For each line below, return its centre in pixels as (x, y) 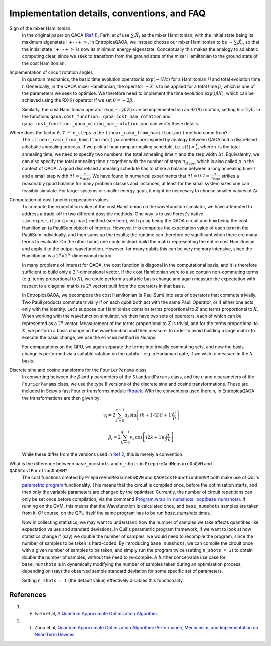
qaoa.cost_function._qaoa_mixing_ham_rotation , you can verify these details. (110, 123)
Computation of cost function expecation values (59, 200)
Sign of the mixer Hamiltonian (40, 28)
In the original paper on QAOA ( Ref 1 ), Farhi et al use (76, 35)
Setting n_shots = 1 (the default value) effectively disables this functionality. (103, 580)
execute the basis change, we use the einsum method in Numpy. (89, 337)
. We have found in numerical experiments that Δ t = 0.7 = (150, 176)
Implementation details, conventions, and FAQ (107, 13)
